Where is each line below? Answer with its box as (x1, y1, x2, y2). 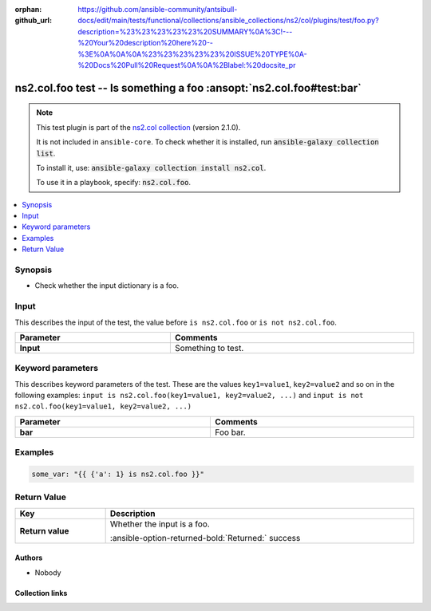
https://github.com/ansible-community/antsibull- (77, 5, 238, 14)
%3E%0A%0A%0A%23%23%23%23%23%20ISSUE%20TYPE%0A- (77, 49, 307, 59)
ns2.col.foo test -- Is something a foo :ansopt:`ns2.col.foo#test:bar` (14, 81, 362, 95)
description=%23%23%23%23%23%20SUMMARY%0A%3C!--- (77, 26, 293, 36)
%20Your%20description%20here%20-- (77, 38, 214, 48)
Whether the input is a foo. (109, 518, 211, 530)
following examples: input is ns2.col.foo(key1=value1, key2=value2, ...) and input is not (14, 391, 364, 400)
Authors (14, 553, 43, 562)
